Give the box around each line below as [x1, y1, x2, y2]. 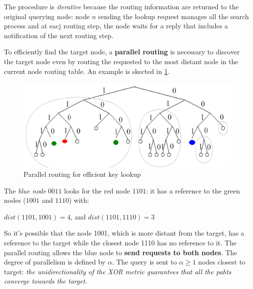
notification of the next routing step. [4, 30, 114, 40]
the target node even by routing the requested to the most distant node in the [4, 56, 238, 66]
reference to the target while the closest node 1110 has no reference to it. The [4, 238, 237, 248]
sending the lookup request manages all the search [98, 11, 249, 21]
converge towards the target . [4, 276, 87, 286]
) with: [69, 195, 89, 205]
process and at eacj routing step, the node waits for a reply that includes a [4, 21, 228, 31]
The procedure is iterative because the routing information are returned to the [4, 1, 239, 11]
